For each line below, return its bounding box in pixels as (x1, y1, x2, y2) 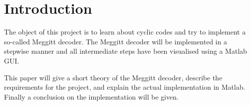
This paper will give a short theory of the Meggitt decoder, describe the (4, 72, 222, 82)
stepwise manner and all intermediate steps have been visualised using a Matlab (4, 46, 247, 56)
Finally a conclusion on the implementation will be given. (4, 91, 179, 102)
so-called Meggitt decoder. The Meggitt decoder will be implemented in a (4, 36, 227, 46)
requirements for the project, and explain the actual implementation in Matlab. (4, 82, 246, 92)
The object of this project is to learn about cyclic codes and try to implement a (4, 27, 246, 37)
